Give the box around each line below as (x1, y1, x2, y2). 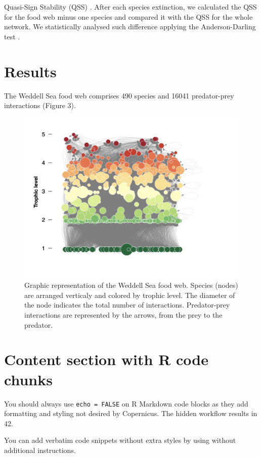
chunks (4, 369, 53, 389)
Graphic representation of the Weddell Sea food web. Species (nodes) (24, 280, 238, 290)
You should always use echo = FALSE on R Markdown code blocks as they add (4, 398, 248, 409)
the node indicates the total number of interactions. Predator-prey (24, 299, 230, 310)
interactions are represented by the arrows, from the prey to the (24, 310, 223, 320)
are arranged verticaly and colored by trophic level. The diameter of (24, 289, 235, 300)
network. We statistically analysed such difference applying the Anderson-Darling (4, 21, 256, 32)
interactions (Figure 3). (4, 100, 76, 111)
